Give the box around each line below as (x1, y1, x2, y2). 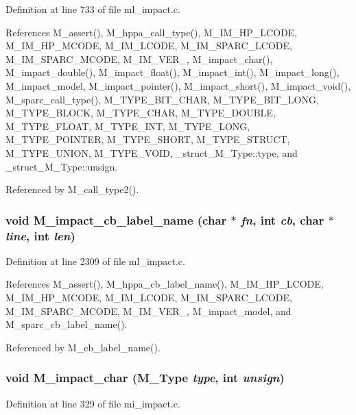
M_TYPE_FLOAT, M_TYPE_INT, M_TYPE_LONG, (5, 118, 250, 133)
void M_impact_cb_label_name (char (5, 211, 227, 228)
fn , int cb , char (241, 211, 324, 228)
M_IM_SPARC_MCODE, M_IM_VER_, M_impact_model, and (5, 303, 292, 318)
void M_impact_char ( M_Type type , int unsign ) (5, 369, 285, 386)
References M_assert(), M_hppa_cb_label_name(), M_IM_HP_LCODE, (5, 277, 324, 291)
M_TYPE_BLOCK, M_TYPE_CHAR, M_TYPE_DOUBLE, (5, 105, 276, 120)
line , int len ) (5, 227, 75, 244)
